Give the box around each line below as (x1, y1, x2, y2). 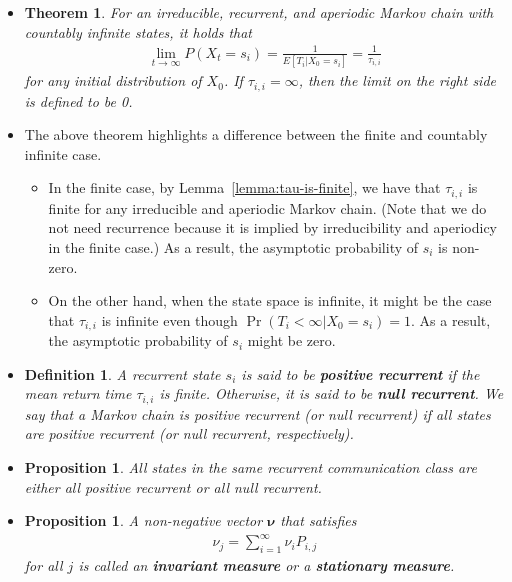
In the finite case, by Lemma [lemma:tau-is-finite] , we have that (48, 177, 441, 198)
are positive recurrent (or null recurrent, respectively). (24, 423, 354, 444)
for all (24, 555, 63, 576)
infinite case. (24, 143, 102, 164)
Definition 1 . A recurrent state (24, 363, 221, 384)
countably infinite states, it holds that (24, 21, 253, 42)
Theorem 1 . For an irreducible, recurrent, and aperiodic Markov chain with (24, 2, 494, 22)
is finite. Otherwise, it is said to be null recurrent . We (159, 383, 504, 404)
